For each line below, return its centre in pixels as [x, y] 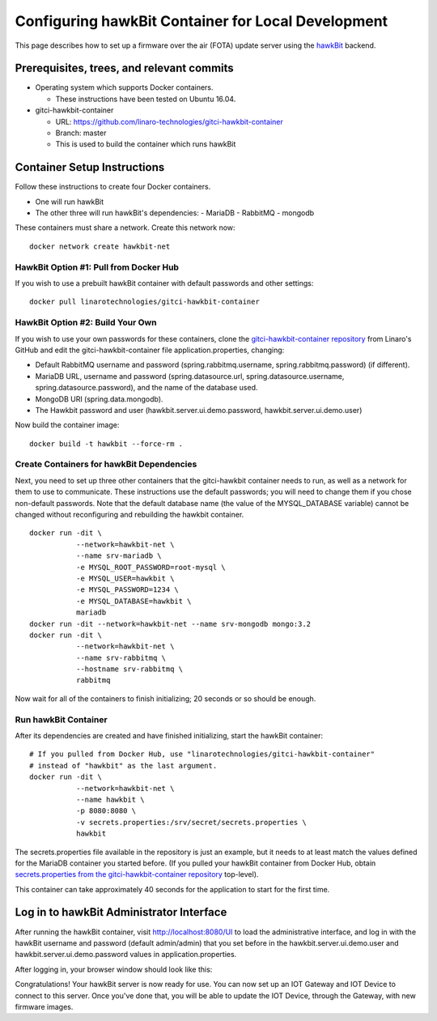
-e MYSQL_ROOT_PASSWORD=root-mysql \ [151, 567]
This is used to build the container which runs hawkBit [146, 144]
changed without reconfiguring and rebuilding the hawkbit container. [129, 514]
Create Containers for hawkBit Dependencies [106, 464]
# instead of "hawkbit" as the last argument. [123, 766]
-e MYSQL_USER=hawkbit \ [125, 578]
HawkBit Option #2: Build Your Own [86, 322]
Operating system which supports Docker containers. [124, 87]
